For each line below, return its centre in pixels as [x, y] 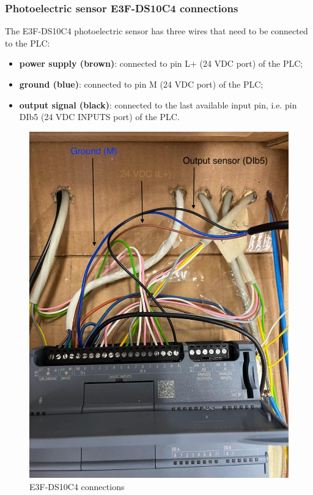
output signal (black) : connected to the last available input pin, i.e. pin [158, 104]
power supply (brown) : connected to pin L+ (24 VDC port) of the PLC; [161, 63]
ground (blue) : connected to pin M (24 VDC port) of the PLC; [141, 84]
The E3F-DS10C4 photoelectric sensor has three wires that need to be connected [156, 31]
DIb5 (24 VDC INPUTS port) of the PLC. [99, 117]
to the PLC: [28, 43]
